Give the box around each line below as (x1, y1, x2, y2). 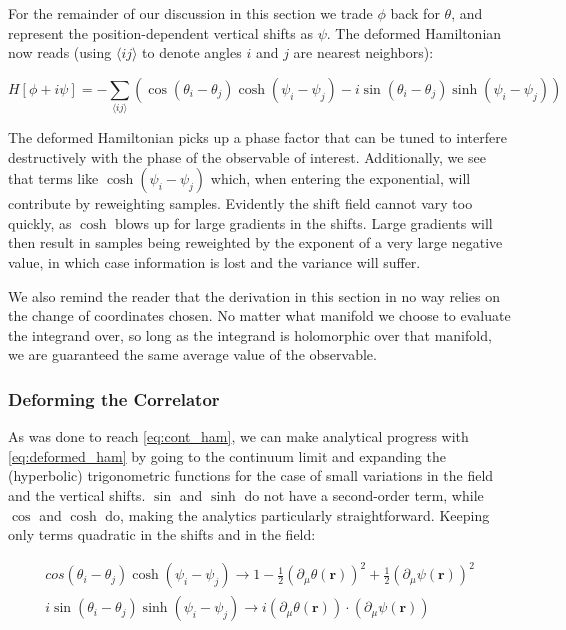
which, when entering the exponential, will (210, 168, 471, 189)
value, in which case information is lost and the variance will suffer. (8, 252, 421, 273)
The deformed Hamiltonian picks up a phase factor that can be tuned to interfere (8, 127, 507, 148)
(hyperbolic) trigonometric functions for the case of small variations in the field (8, 465, 494, 486)
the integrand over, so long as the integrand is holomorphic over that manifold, (8, 324, 492, 345)
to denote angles (142, 42, 242, 63)
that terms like (8, 168, 99, 189)
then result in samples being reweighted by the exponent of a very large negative (8, 232, 503, 253)
